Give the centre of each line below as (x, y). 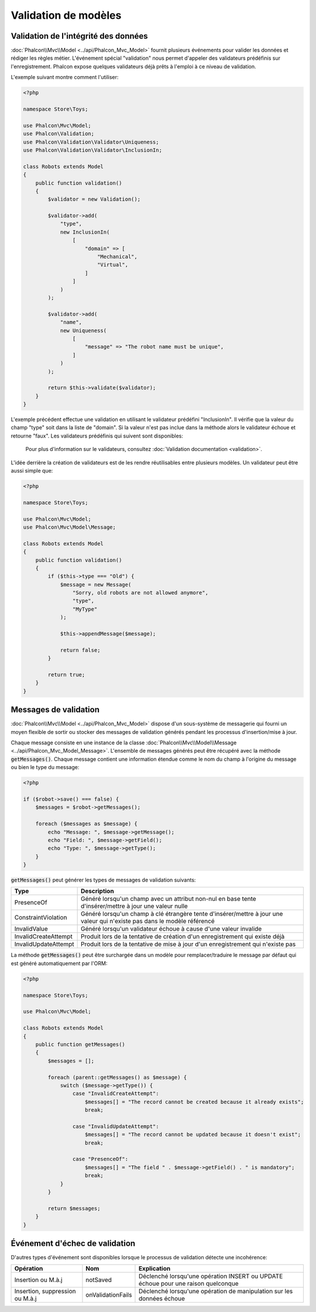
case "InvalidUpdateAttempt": (116, 1126)
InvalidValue (31, 929)
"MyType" (85, 609)
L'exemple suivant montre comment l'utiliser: (65, 77)
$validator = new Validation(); (94, 199)
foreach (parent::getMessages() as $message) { (117, 1077)
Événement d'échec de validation (73, 1243)
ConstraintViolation (41, 918)
